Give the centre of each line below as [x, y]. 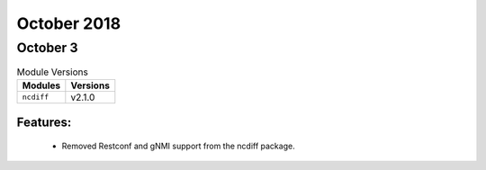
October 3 [47, 48]
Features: [44, 123]
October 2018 [69, 23]
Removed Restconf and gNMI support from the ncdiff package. [179, 146]
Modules [41, 85]
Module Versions [53, 72]
